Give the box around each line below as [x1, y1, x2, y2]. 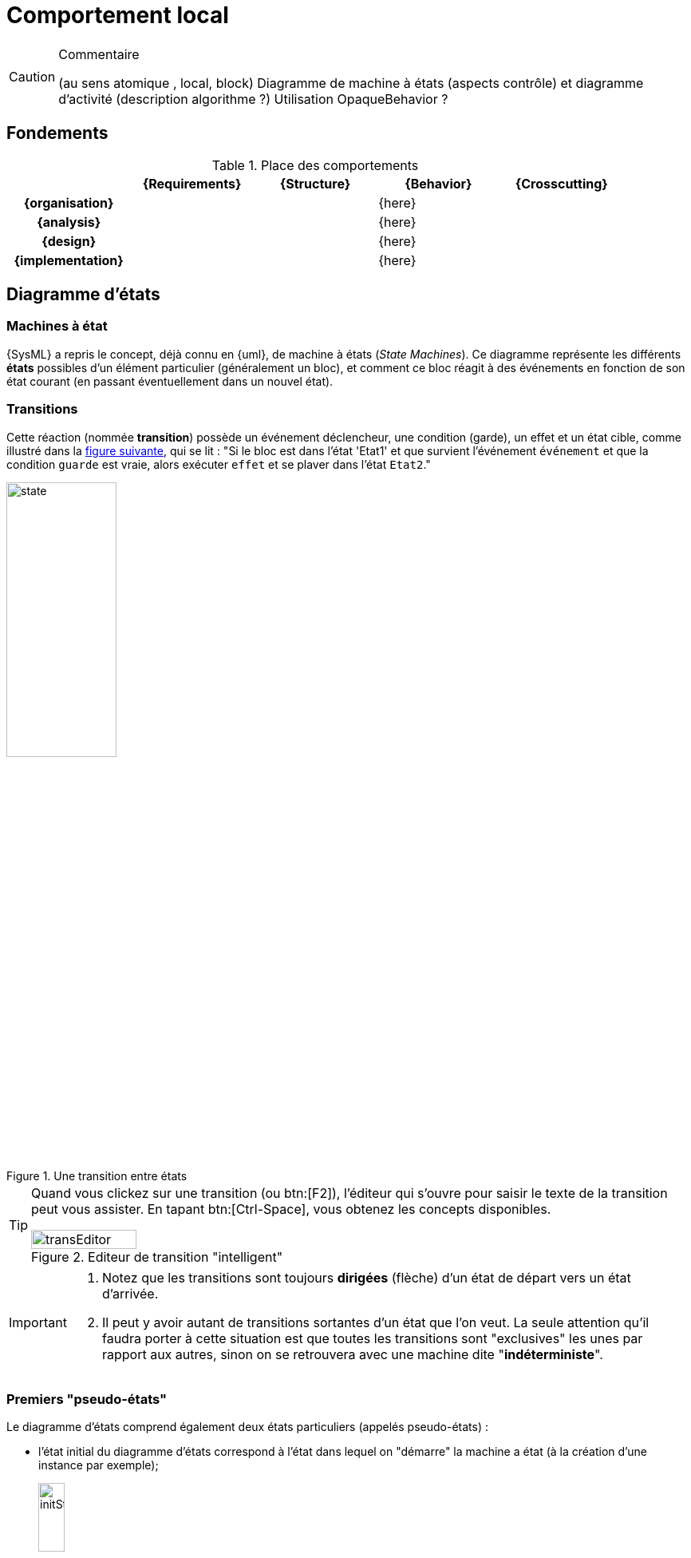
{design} [41, 232, 97, 249]
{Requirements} [142, 175, 242, 192]
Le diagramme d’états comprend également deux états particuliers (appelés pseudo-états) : [6, 1420, 488, 1434]
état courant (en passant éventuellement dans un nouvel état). [6, 374, 334, 388]
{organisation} [23, 194, 114, 211]
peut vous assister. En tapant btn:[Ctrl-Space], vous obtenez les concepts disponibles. [31, 1201, 551, 1218]
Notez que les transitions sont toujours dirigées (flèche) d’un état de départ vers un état [101, 1270, 631, 1286]
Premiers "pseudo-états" [6, 1390, 168, 1407]
